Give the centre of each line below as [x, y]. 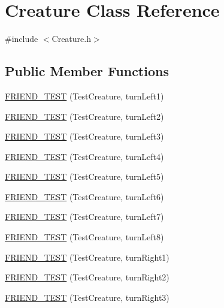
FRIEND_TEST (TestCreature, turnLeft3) [84, 136]
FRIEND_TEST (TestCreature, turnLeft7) [84, 217]
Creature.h [71, 39]
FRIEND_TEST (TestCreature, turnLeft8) [84, 237]
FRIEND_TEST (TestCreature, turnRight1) [87, 257]
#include [22, 39]
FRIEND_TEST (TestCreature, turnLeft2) [84, 116]
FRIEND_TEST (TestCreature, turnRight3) [87, 297]
